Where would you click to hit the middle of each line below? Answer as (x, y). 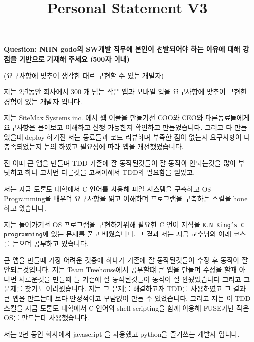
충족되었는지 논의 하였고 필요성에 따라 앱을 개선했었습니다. (94, 146)
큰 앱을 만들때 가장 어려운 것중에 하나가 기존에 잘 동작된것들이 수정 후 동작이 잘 (126, 260)
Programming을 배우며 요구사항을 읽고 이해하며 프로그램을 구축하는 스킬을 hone (126, 198)
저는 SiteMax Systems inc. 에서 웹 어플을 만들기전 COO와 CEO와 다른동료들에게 (127, 118)
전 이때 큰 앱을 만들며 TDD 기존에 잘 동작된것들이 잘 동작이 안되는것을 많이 (120, 162)
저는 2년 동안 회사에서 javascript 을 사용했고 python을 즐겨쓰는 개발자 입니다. (122, 333)
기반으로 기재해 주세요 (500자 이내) (74, 58)
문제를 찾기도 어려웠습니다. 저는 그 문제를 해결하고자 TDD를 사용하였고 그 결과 (125, 289)
